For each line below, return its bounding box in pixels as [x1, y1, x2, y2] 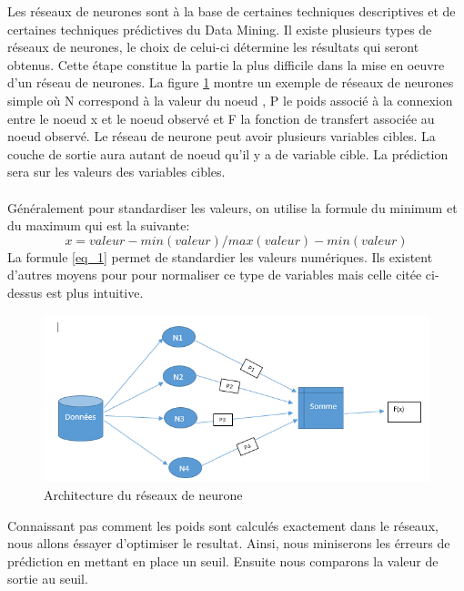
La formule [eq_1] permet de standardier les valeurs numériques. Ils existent [7, 247, 433, 266]
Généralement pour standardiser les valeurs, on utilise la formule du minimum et [7, 198, 458, 217]
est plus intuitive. [45, 282, 144, 301]
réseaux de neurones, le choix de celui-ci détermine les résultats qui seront [7, 37, 419, 56]
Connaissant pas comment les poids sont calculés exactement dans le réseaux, [7, 515, 439, 535]
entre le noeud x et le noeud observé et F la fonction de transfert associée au [7, 108, 435, 127]
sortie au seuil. [7, 569, 88, 588]
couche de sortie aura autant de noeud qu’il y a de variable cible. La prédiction [7, 144, 449, 163]
